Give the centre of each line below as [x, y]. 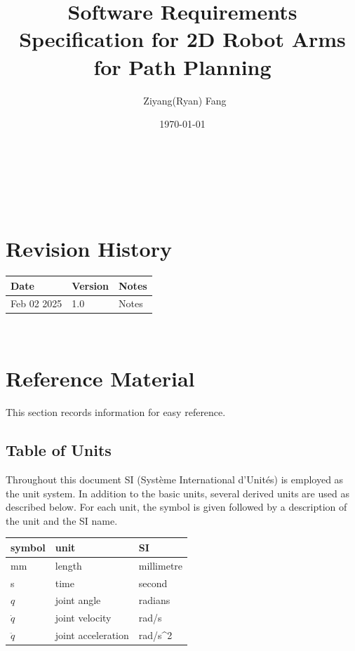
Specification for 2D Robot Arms [182, 39]
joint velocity [83, 618]
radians [154, 600]
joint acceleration [92, 635]
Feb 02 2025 [36, 303]
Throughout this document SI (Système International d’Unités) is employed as [175, 479]
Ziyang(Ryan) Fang [185, 100]
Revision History [89, 249]
